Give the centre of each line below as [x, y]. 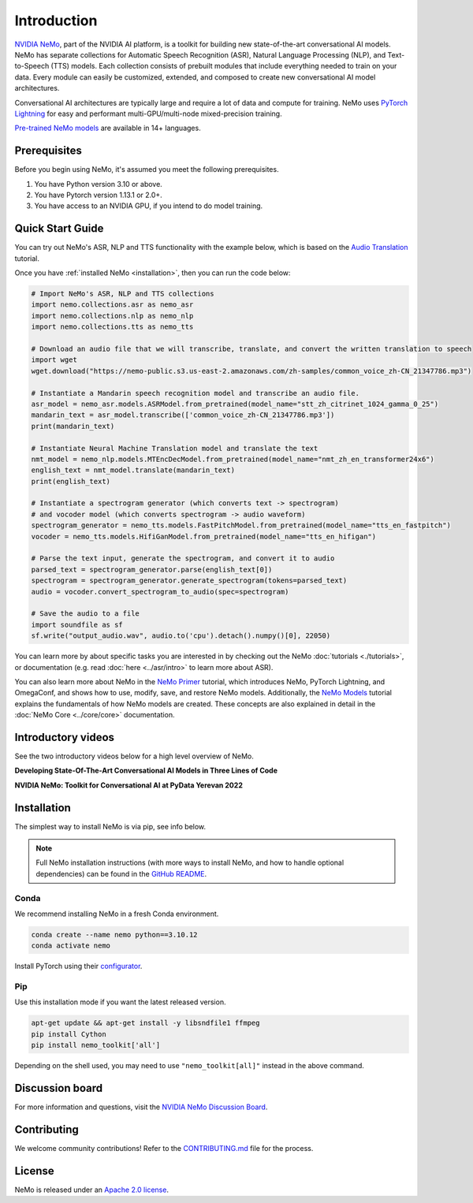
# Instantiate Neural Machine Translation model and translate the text [175, 448]
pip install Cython [69, 1034]
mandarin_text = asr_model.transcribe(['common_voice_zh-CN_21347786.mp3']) [183, 415]
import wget [54, 360]
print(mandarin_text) [73, 426]
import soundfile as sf [77, 624]
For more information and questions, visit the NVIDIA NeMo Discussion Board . [141, 1107]
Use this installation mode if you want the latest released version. [120, 1002]
